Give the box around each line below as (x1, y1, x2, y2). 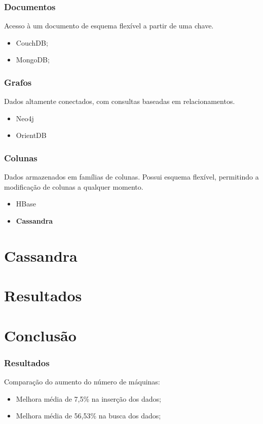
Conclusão (4, 325, 77, 345)
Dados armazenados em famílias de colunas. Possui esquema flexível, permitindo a (4, 171, 259, 182)
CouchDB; (16, 37, 48, 48)
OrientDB (16, 130, 47, 140)
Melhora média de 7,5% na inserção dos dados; (16, 393, 161, 404)
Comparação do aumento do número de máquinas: (4, 376, 160, 386)
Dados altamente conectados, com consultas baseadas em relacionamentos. (4, 96, 235, 107)
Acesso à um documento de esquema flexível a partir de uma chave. (4, 20, 214, 31)
